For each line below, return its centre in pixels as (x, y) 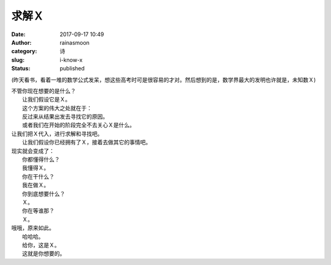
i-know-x (71, 60)
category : (24, 51)
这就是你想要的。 (44, 253)
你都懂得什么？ (41, 160)
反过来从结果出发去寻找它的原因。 (65, 117)
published (72, 69)
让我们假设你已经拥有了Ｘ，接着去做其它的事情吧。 (87, 142)
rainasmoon (75, 42)
